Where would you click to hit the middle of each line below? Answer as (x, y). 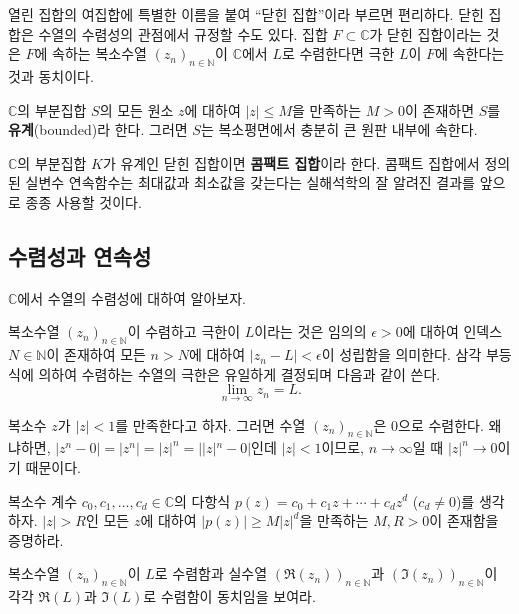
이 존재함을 (464, 520)
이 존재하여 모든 (96, 354)
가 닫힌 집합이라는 (425, 33)
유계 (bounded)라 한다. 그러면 (98, 129)
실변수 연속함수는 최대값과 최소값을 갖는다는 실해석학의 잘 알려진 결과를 (250, 182)
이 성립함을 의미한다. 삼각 (401, 354)
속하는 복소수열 (99, 53)
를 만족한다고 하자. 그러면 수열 (210, 424)
